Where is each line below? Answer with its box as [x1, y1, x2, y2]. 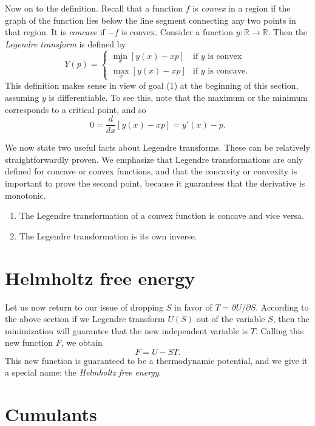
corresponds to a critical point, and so [5, 103, 146, 115]
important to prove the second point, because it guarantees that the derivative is [5, 177, 305, 189]
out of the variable [196, 312, 265, 325]
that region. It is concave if [5, 26, 105, 38]
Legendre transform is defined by [5, 37, 126, 50]
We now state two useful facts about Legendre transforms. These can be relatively [5, 141, 310, 154]
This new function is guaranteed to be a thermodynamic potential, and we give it [5, 354, 308, 366]
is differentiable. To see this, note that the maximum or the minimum [49, 91, 308, 103]
